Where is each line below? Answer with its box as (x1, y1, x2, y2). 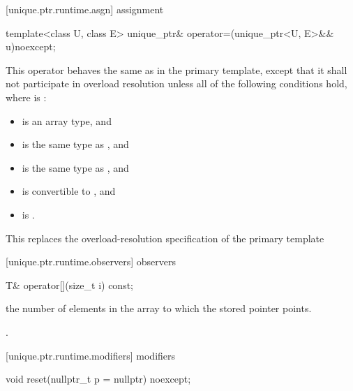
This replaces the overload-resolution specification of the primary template (6, 230, 324, 245)
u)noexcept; (6, 39, 56, 54)
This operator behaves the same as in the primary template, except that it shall (6, 62, 347, 77)
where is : (6, 89, 47, 104)
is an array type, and (22, 113, 112, 128)
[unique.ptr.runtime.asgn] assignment (6, 2, 164, 16)
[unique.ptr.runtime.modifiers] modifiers (6, 348, 176, 362)
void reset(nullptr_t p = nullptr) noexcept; (6, 371, 191, 386)
